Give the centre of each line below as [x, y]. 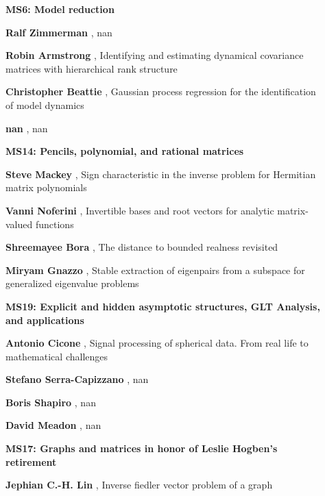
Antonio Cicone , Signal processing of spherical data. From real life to [157, 343]
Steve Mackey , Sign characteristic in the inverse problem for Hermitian [161, 174]
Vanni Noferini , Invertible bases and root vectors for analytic [140, 210]
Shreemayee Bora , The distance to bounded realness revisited [142, 247]
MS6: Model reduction [60, 9]
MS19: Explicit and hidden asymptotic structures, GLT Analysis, [163, 306]
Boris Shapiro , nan [51, 402]
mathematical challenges [57, 356]
